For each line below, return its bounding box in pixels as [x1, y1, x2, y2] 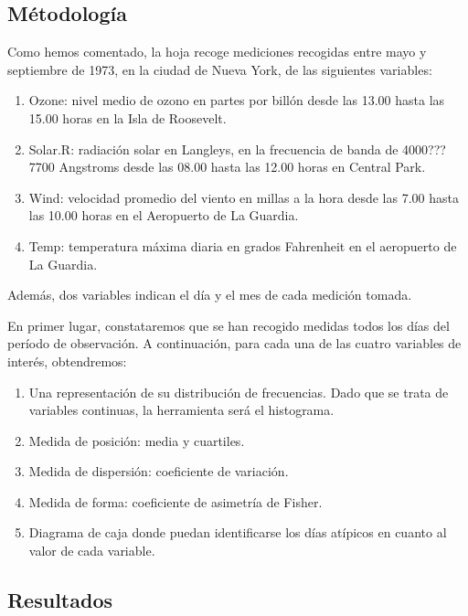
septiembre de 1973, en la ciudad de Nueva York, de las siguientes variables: [7, 59, 432, 79]
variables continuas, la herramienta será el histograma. [28, 400, 335, 420]
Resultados [7, 586, 112, 614]
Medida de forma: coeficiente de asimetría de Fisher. [28, 492, 323, 511]
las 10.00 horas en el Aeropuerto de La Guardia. [28, 206, 299, 225]
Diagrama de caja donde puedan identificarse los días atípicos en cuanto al [28, 523, 447, 542]
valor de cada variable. [28, 541, 155, 560]
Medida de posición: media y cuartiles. [28, 430, 245, 450]
